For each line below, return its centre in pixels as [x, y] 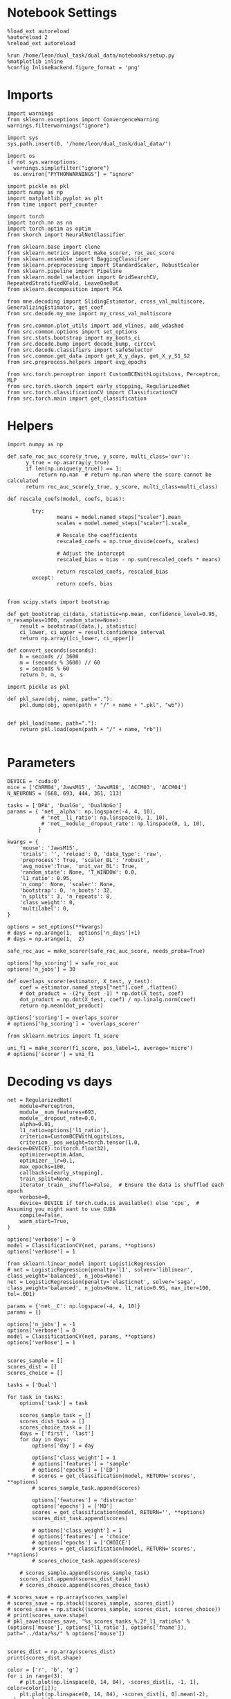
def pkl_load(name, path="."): [52, 723]
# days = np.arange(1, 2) [46, 939]
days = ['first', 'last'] [57, 1433]
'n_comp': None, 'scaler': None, [68, 884]
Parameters [41, 763]
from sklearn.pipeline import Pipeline [65, 271]
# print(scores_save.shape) [48, 1615]
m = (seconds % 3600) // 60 [60, 662]
